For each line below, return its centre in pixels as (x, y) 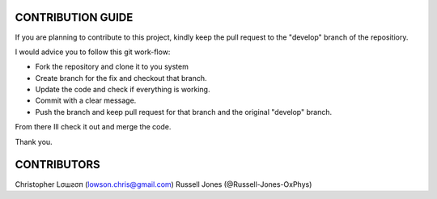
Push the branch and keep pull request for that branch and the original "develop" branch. (183, 112)
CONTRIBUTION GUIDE (74, 17)
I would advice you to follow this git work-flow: (93, 52)
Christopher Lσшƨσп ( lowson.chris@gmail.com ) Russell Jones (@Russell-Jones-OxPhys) (163, 184)
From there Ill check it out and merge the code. (93, 127)
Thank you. (34, 142)
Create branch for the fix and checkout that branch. (121, 78)
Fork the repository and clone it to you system (112, 67)
